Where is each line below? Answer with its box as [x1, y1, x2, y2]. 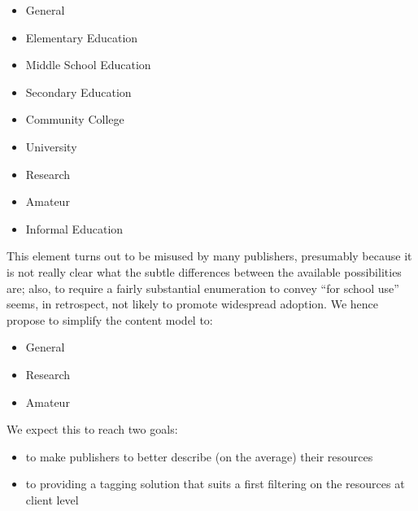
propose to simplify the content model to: [7, 311, 213, 328]
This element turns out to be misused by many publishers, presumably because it [7, 247, 412, 264]
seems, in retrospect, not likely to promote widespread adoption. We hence [7, 295, 379, 312]
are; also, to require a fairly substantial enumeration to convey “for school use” [7, 279, 399, 296]
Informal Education [25, 220, 124, 237]
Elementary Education [25, 28, 138, 46]
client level [25, 491, 79, 508]
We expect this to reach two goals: [7, 421, 178, 438]
